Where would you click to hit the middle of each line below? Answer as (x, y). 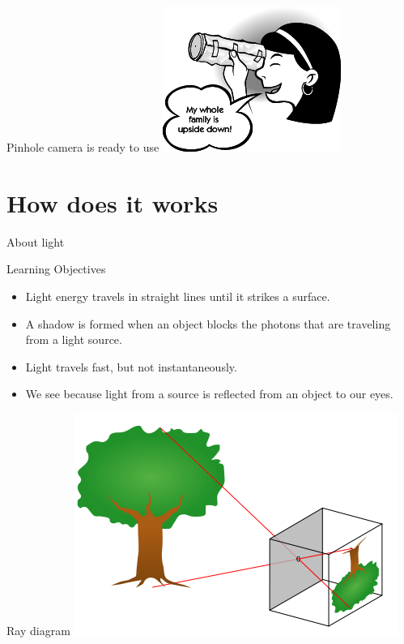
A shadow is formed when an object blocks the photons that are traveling (208, 323)
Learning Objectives (56, 269)
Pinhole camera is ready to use (83, 147)
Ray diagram (38, 630)
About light (36, 241)
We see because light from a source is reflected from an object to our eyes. (209, 394)
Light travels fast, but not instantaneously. (131, 366)
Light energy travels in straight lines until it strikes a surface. (178, 296)
